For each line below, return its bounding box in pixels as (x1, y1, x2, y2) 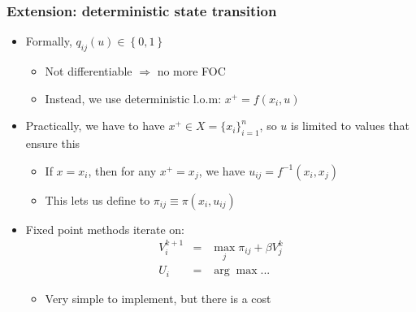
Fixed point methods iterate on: (25, 220, 184, 237)
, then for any (88, 162, 157, 179)
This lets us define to (45, 191, 150, 208)
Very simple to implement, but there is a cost (45, 289, 271, 306)
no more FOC (157, 63, 226, 80)
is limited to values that (291, 117, 409, 134)
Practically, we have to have (25, 117, 165, 134)
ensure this (25, 135, 80, 151)
